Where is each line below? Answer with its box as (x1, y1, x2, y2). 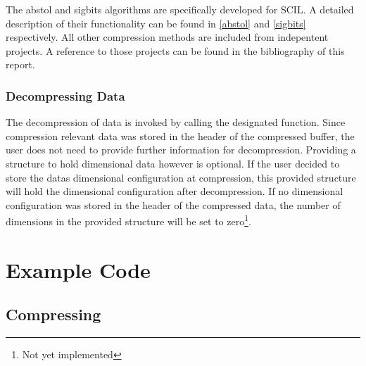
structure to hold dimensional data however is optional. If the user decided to (6, 156, 340, 170)
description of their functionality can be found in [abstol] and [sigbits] (6, 15, 306, 30)
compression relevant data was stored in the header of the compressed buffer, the (6, 128, 355, 143)
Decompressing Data (6, 87, 125, 104)
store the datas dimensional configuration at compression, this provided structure (6, 170, 356, 184)
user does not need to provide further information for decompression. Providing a (6, 142, 356, 157)
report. (6, 57, 35, 72)
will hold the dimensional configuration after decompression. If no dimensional (6, 184, 343, 198)
